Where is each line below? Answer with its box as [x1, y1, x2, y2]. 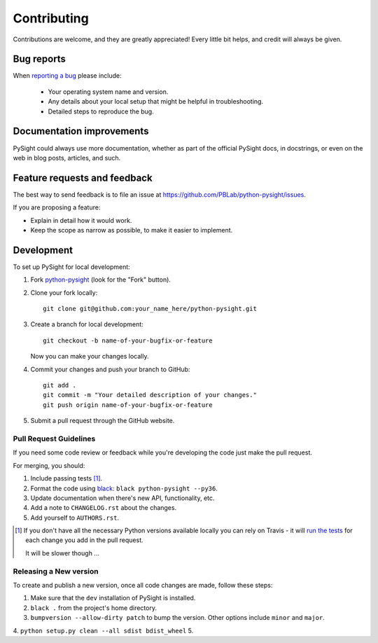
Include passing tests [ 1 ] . [30, 474, 103, 483]
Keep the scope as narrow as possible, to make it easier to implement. [30, 226, 233, 234]
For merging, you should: [13, 461, 85, 469]
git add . [43, 382, 76, 389]
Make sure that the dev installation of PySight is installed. [30, 594, 196, 602]
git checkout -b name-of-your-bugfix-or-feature [43, 336, 213, 345]
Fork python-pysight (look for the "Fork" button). [30, 275, 171, 284]
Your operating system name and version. [48, 88, 169, 96]
